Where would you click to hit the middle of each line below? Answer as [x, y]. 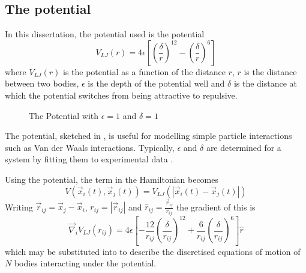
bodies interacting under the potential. [85, 263]
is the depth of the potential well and [156, 83]
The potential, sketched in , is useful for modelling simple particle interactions [148, 136]
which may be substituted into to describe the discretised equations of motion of [153, 251]
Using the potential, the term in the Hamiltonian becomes [112, 179]
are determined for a [244, 147]
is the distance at [265, 83]
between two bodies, [42, 83]
